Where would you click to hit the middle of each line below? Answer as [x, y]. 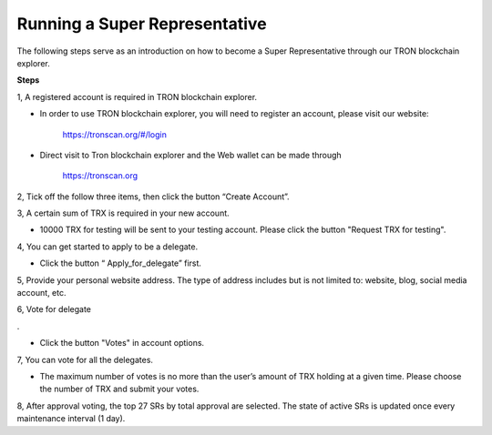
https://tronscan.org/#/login [115, 134]
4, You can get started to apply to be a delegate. [108, 247]
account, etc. [41, 293]
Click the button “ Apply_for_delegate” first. [121, 263]
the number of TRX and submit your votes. [119, 389]
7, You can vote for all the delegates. [85, 359]
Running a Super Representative [142, 24]
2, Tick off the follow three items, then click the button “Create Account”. [154, 197]
